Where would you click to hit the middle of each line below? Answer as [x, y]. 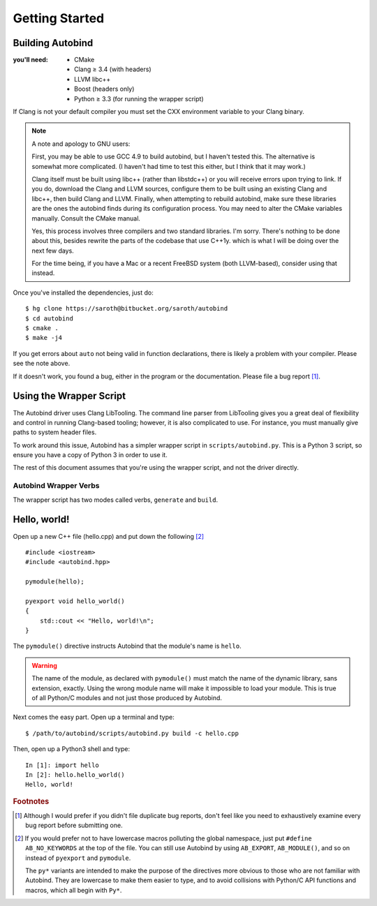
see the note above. [42, 364]
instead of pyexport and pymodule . [78, 858]
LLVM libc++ [93, 79]
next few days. [53, 251]
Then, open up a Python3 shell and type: [72, 749]
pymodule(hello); [55, 582]
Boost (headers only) [104, 89]
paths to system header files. [55, 432]
